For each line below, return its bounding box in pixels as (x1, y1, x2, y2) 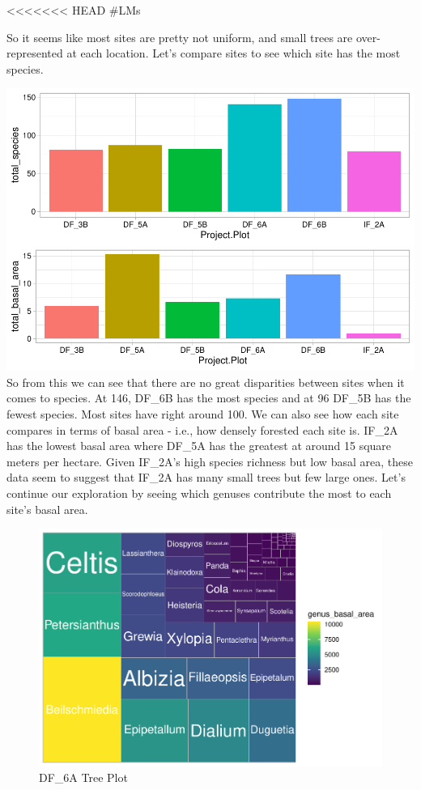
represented (6, 45, 63, 62)
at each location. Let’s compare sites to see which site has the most (66, 45, 401, 62)
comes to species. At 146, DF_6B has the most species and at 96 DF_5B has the (6, 389, 411, 406)
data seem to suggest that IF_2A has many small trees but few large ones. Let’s (6, 469, 406, 486)
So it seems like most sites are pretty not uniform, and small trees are (6, 28, 353, 45)
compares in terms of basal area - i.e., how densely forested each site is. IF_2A (6, 421, 398, 438)
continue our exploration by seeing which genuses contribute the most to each (6, 485, 392, 502)
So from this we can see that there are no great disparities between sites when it (6, 373, 405, 390)
